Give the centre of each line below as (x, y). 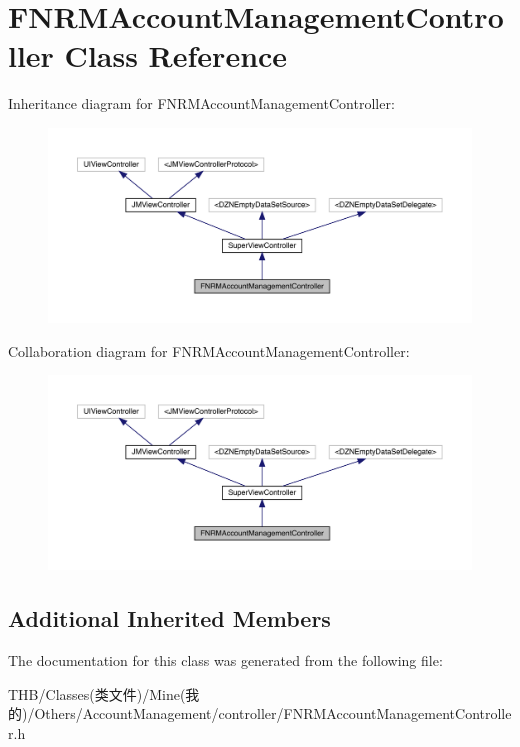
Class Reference (176, 55)
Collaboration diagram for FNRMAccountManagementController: (209, 350)
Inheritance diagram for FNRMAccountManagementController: (201, 103)
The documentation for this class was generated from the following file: (225, 659)
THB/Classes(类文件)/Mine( (97, 693)
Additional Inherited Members (169, 618)
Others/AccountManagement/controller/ (159, 713)
